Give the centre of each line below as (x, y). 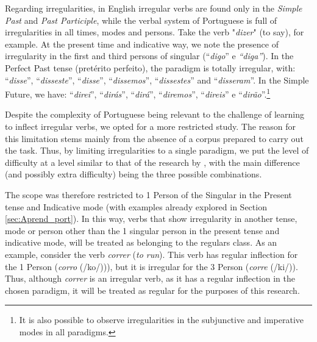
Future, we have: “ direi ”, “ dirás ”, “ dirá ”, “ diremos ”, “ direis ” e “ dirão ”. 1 (138, 93)
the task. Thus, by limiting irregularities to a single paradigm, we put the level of (157, 150)
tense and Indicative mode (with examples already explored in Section (136, 206)
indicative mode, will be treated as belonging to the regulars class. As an (141, 242)
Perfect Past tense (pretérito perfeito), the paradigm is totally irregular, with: (150, 67)
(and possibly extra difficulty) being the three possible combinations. (134, 174)
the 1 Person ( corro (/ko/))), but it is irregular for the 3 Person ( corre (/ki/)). (151, 266)
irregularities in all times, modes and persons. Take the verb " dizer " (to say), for (155, 32)
